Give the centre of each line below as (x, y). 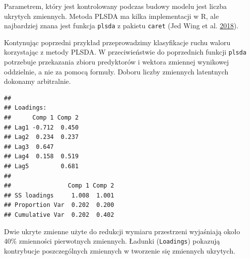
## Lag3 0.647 (29, 147)
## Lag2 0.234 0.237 (41, 137)
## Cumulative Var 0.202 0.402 (59, 215)
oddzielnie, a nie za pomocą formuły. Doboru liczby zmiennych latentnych (116, 71)
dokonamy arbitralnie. (37, 81)
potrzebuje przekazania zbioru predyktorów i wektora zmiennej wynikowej (117, 62)
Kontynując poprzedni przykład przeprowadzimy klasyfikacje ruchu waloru (117, 42)
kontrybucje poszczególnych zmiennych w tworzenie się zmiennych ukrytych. (120, 250)
